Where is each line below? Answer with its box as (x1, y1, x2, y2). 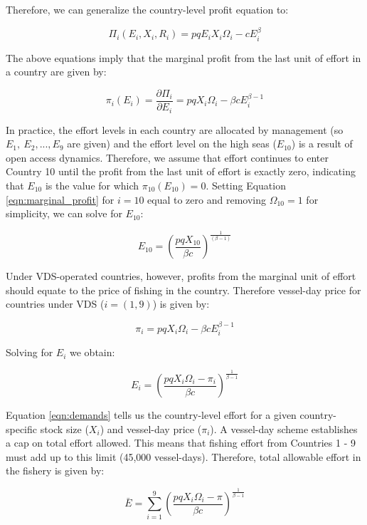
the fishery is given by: (6, 463, 105, 478)
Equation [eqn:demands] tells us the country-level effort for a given (6, 407, 297, 422)
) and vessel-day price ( (100, 421, 202, 436)
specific (6, 421, 38, 436)
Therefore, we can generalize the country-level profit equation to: (6, 2, 289, 16)
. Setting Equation (206, 177, 286, 192)
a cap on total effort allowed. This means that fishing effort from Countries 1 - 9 (6, 435, 356, 450)
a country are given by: (6, 64, 107, 79)
